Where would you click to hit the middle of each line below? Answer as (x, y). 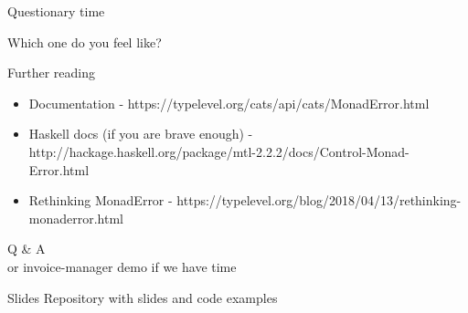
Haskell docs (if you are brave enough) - (141, 134)
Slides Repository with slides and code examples (143, 297)
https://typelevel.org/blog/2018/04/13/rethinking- (319, 200)
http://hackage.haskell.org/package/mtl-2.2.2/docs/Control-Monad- (219, 151)
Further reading (52, 73)
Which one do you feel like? (85, 42)
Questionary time (56, 11)
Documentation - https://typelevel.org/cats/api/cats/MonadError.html (229, 103)
